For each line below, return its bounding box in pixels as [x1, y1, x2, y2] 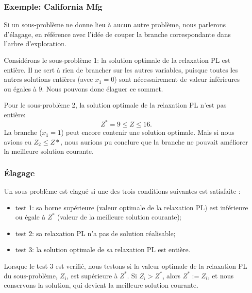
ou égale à [15, 212, 46, 222]
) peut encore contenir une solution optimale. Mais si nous [61, 127, 235, 137]
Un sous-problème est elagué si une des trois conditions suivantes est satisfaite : [4, 186, 241, 196]
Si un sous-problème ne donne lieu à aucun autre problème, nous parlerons [4, 19, 226, 30]
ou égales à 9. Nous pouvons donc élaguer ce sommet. [4, 83, 163, 93]
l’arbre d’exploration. [4, 38, 67, 49]
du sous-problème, [4, 270, 58, 280]
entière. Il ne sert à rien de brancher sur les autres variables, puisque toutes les [4, 64, 238, 74]
